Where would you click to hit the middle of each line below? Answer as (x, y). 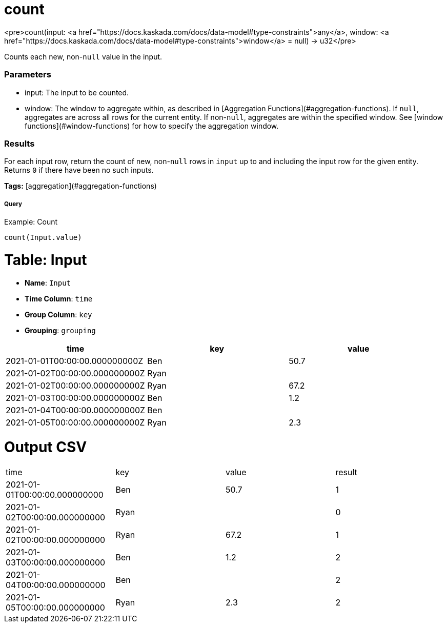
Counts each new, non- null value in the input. (83, 56)
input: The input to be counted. (77, 92)
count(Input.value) (43, 238)
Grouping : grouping (60, 330)
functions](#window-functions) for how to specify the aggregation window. (152, 126)
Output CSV (46, 447)
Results (19, 143)
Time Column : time (59, 298)
